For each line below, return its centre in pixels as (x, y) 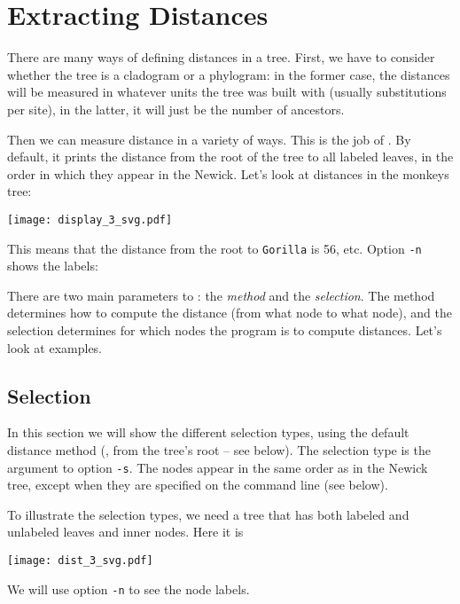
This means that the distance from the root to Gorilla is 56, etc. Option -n (214, 248)
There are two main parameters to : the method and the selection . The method (221, 295)
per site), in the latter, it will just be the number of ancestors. (176, 109)
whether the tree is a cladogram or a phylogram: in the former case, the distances (229, 74)
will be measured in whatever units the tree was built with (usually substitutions (227, 92)
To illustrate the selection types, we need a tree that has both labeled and (208, 514)
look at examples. (55, 347)
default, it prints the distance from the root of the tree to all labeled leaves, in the (230, 157)
